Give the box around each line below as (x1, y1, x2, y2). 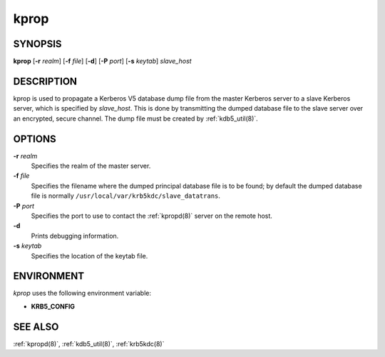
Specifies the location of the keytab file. (31, 251, 148, 260)
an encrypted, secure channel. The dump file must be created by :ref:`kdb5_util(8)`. (13, 114, 258, 123)
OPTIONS (13, 133, 56, 145)
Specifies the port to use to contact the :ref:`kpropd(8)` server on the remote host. (31, 211, 272, 220)
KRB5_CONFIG (31, 302, 75, 311)
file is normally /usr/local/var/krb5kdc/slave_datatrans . (31, 191, 221, 200)
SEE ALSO (13, 321, 59, 333)
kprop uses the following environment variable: (13, 289, 151, 298)
